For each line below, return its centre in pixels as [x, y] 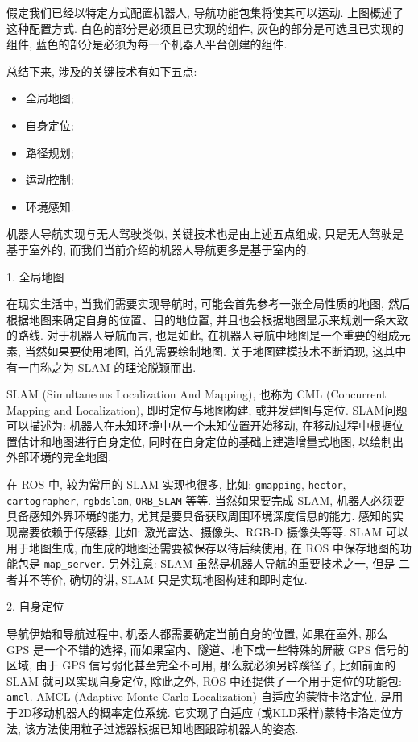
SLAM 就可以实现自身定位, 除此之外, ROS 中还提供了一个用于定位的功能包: [204, 680]
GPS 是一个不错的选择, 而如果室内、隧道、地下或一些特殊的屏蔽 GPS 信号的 [208, 649]
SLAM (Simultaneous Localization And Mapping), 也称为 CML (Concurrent [197, 394]
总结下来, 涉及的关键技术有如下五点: [102, 71]
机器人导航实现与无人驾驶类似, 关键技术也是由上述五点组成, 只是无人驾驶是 [205, 233]
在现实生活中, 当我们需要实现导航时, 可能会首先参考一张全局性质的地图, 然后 [209, 304]
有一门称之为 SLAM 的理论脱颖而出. [101, 367]
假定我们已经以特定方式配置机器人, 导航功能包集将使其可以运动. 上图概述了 [205, 12]
